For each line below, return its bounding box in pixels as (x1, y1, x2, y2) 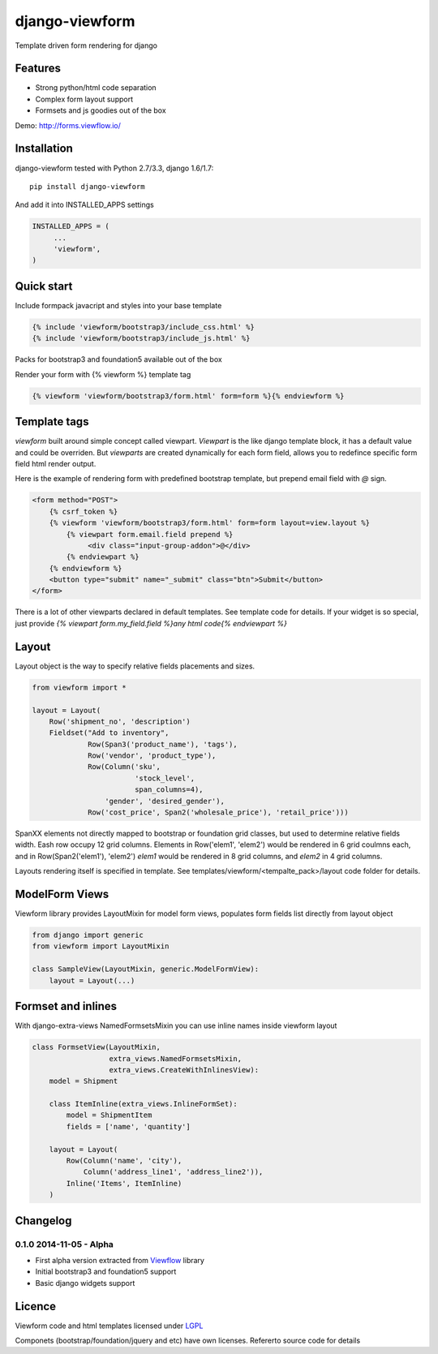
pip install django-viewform (29, 182, 145, 191)
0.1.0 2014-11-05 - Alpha (15, 1238, 114, 1249)
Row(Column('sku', (88, 763, 161, 772)
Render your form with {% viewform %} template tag (15, 369, 191, 379)
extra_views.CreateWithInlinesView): (109, 1065, 260, 1074)
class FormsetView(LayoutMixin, (32, 1042, 161, 1052)
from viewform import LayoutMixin (32, 942, 170, 951)
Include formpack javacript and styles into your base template (15, 300, 222, 310)
